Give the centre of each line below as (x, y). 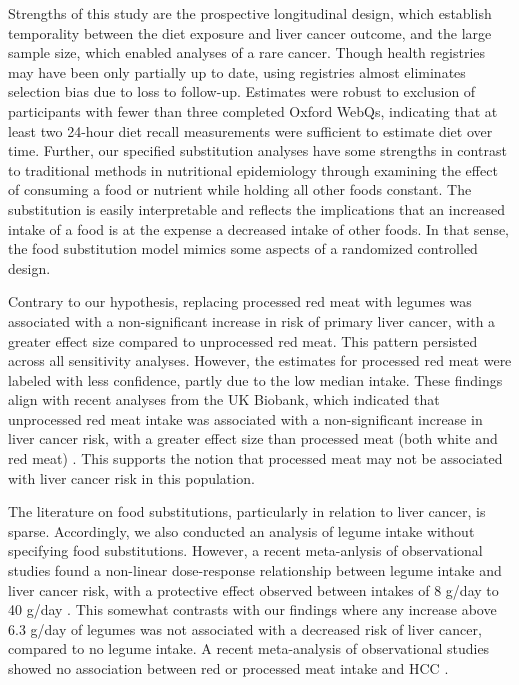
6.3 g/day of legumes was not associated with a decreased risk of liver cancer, (245, 628)
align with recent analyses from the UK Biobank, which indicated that (224, 399)
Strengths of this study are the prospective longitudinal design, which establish (250, 13)
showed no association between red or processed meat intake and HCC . (228, 668)
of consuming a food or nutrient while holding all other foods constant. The (240, 189)
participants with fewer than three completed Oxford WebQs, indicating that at (253, 110)
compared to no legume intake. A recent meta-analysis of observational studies (249, 648)
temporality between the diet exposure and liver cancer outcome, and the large (250, 32)
